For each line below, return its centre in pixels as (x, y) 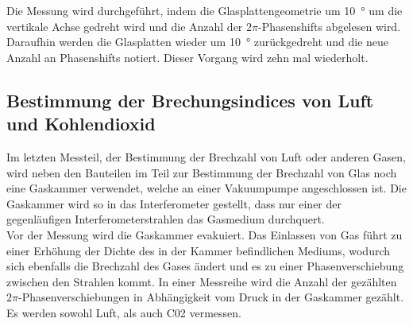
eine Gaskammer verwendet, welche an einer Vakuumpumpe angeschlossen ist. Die (206, 188)
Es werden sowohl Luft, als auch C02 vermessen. (124, 312)
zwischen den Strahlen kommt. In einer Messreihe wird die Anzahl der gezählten (202, 281)
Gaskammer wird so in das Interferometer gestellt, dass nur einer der (174, 203)
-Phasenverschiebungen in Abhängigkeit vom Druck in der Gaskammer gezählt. (211, 297)
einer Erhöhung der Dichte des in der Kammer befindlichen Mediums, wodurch (199, 250)
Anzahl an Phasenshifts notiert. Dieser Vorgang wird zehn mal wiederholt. (187, 57)
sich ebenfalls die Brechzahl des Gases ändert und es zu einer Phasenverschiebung (205, 266)
